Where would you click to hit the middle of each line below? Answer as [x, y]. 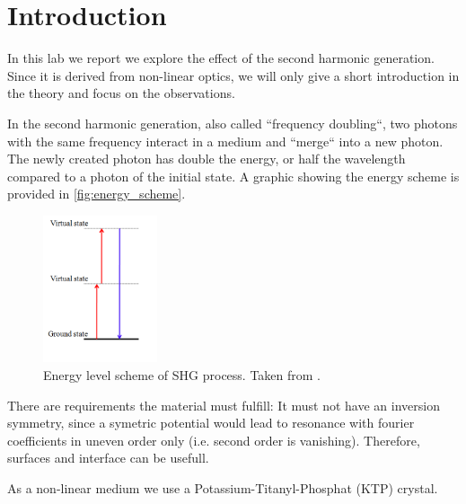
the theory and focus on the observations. [121, 93]
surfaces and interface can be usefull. [108, 458]
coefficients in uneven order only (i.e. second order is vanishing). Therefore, [214, 440]
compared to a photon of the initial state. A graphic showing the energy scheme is [233, 176]
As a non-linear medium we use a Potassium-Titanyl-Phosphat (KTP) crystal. [223, 487]
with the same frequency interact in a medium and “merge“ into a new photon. [225, 141]
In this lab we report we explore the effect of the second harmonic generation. [221, 58]
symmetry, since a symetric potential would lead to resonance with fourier [211, 423]
